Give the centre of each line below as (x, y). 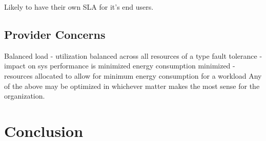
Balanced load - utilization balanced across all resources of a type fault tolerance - (133, 55)
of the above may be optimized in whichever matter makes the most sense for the (132, 86)
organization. (25, 96)
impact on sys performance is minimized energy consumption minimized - (120, 66)
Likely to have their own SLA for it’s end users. (79, 7)
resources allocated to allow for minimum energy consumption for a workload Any (133, 75)
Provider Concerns (55, 34)
